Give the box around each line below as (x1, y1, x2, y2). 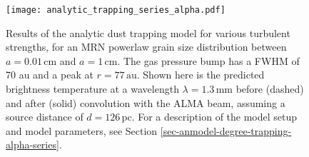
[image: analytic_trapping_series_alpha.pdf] (6, 5, 226, 15)
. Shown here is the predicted (136, 67, 265, 82)
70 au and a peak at (6, 67, 93, 82)
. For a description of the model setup (131, 109, 298, 124)
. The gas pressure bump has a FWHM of (117, 53, 300, 68)
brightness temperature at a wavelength (6, 81, 179, 96)
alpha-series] (6, 137, 59, 152)
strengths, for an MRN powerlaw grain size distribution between (6, 39, 287, 54)
